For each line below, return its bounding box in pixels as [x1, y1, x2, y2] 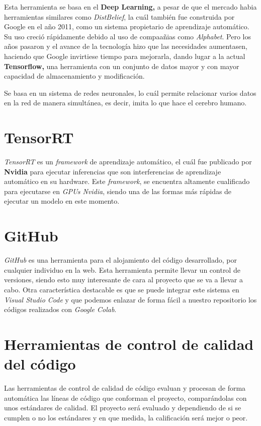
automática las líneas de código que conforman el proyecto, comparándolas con [4, 392, 247, 403]
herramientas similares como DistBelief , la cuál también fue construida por [4, 11, 235, 22]
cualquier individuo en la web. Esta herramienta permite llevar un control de [4, 264, 240, 275]
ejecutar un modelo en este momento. [4, 196, 120, 206]
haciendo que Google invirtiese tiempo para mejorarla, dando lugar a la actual [4, 50, 245, 61]
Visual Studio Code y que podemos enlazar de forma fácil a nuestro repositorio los [4, 294, 257, 305]
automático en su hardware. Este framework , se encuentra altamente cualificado [4, 176, 250, 187]
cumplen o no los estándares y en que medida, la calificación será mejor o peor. [4, 412, 248, 422]
